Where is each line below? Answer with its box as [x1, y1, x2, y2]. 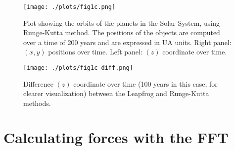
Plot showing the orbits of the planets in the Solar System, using [23, 17, 220, 28]
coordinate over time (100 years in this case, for [73, 78, 218, 89]
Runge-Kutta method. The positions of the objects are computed [23, 27, 220, 38]
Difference [23, 78, 53, 89]
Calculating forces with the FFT [3, 127, 229, 147]
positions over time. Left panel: [48, 47, 142, 57]
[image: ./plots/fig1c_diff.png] [23, 64, 133, 72]
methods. [23, 98, 51, 108]
